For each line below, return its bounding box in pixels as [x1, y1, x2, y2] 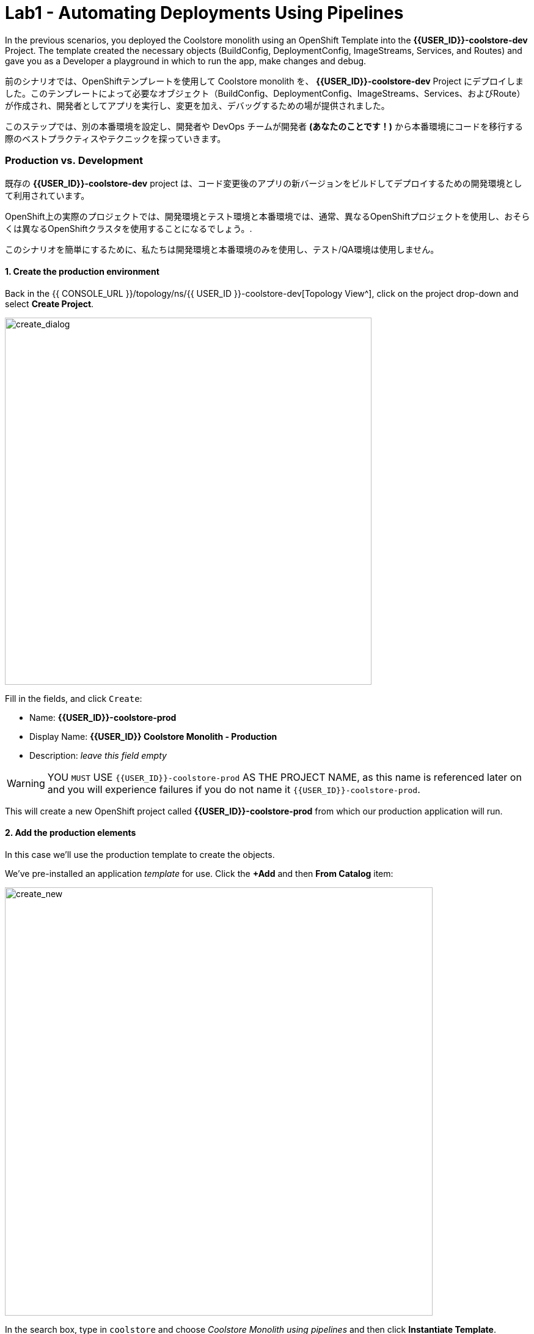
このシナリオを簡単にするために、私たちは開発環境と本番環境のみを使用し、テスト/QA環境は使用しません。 [5, 244, 439, 255]
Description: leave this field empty [29, 750, 167, 761]
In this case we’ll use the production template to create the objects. [5, 849, 275, 860]
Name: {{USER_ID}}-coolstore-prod [29, 712, 177, 723]
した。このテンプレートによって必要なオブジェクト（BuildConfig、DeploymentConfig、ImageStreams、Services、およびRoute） [5, 88, 525, 99]
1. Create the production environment [5, 266, 159, 277]
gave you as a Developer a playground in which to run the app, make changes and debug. [5, 55, 367, 66]
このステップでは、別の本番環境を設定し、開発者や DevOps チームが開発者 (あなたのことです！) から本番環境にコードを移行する [5, 121, 523, 132]
